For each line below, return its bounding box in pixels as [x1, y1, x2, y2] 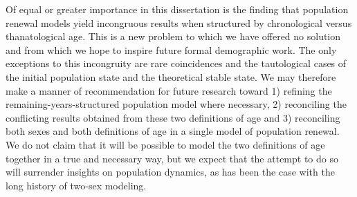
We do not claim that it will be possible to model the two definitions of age [6, 137, 325, 151]
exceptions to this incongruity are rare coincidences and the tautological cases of [6, 56, 347, 71]
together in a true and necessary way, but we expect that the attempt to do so [6, 151, 338, 165]
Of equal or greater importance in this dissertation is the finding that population [6, 2, 349, 16]
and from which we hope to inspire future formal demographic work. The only [6, 42, 337, 57]
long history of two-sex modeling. [6, 178, 147, 192]
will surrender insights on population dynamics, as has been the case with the [6, 165, 335, 179]
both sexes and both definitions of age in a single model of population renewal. [6, 124, 340, 138]
